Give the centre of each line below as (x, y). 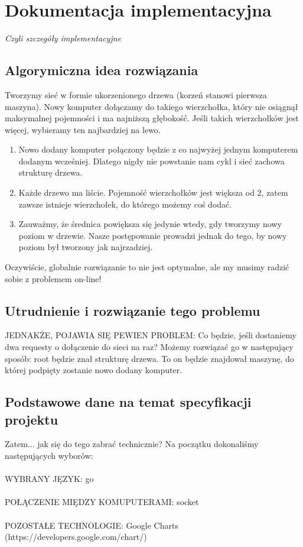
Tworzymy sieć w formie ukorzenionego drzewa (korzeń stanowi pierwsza (136, 94)
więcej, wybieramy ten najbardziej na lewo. (83, 129)
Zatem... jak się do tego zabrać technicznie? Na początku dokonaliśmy (132, 444)
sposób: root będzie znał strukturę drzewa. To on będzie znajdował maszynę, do (149, 358)
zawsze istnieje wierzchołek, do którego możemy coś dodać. (125, 204)
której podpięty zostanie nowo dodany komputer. (94, 370)
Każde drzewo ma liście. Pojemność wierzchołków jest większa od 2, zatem (153, 192)
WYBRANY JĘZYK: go (49, 479)
